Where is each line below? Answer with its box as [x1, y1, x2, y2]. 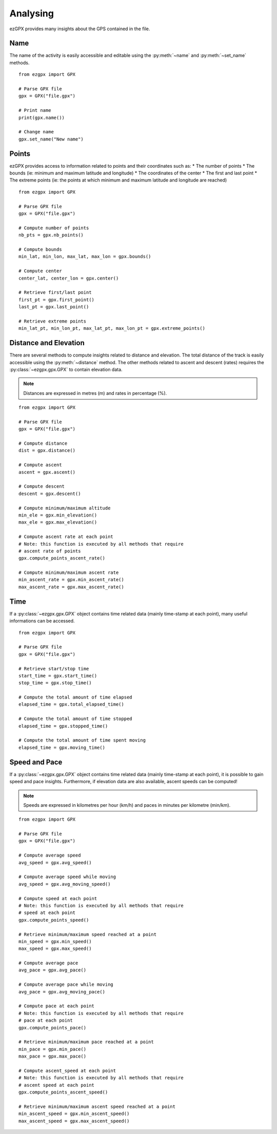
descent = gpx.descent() [18, 490, 81, 496]
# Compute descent [18, 484, 65, 489]
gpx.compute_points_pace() [18, 1025, 87, 1030]
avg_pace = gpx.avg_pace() [18, 967, 87, 973]
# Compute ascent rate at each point [18, 534, 114, 540]
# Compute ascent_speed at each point [18, 1067, 116, 1073]
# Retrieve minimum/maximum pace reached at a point [18, 1039, 154, 1045]
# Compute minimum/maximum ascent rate [18, 570, 119, 575]
